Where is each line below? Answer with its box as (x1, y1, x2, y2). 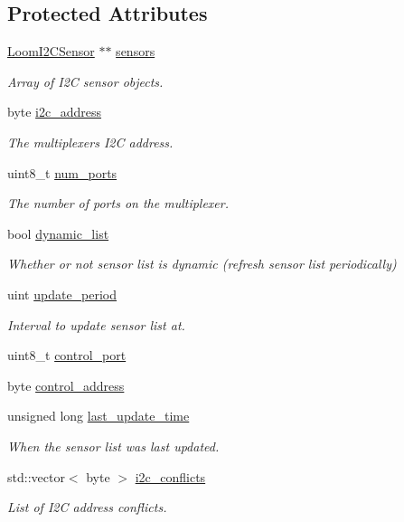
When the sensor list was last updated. (7, 436, 220, 455)
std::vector (7, 467, 65, 486)
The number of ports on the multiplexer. (7, 194, 230, 213)
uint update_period (7, 284, 117, 303)
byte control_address (7, 375, 125, 394)
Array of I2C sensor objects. (7, 71, 164, 90)
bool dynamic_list (7, 223, 109, 242)
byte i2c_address (7, 102, 102, 121)
